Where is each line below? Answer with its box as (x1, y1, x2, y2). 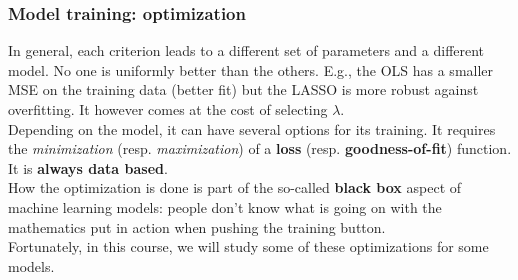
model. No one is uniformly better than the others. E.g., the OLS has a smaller (8, 59, 494, 80)
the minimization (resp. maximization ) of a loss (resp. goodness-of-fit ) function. (8, 138, 512, 159)
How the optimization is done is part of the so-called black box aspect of (8, 177, 462, 198)
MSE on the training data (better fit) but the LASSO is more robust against (8, 79, 479, 100)
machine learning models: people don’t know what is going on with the (8, 196, 442, 217)
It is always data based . (8, 157, 168, 178)
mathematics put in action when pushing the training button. (8, 216, 386, 237)
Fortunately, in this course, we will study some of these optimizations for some (8, 236, 489, 257)
